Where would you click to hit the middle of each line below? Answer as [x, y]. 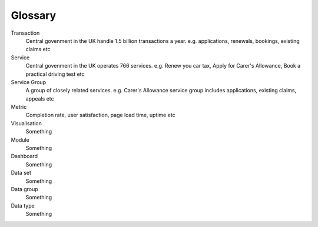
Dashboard [24, 156]
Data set [21, 173]
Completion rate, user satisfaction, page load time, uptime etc [101, 115]
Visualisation [26, 123]
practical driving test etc [55, 74]
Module [20, 140]
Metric [19, 107]
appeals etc [40, 99]
